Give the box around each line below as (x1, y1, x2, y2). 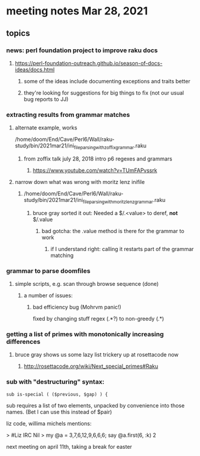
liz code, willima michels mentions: (6, 419, 92, 427)
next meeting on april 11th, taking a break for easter (6, 443, 133, 450)
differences (6, 337, 41, 346)
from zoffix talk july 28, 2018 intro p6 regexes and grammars (23, 155, 173, 162)
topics (6, 28, 30, 38)
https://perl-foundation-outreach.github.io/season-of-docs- (14, 59, 163, 67)
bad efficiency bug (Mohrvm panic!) (32, 304, 121, 311)
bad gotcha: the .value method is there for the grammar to (41, 227, 184, 234)
